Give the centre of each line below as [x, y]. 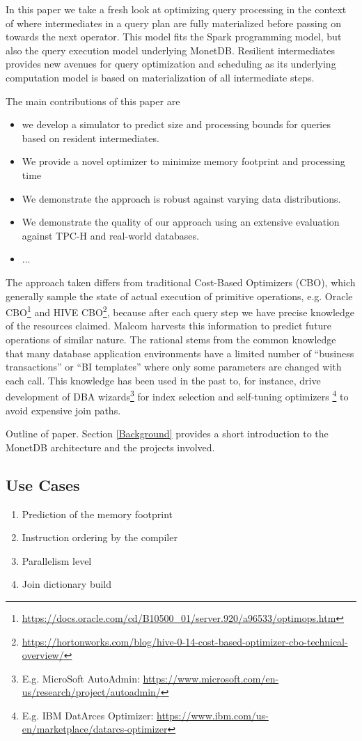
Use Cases [43, 484]
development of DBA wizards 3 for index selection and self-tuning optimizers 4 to [177, 395]
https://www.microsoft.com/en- [211, 678]
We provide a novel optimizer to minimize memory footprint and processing [183, 161]
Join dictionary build [67, 584]
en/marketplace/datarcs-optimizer [95, 729]
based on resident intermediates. [90, 138]
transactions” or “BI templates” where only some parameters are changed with [174, 367]
